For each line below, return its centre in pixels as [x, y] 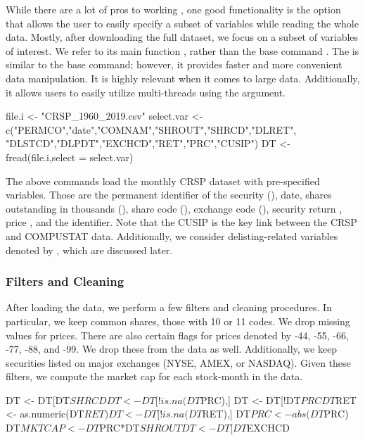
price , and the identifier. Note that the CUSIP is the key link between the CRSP [181, 222]
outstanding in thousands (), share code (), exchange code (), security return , [174, 208]
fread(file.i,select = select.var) [70, 157]
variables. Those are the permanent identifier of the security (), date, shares [169, 195]
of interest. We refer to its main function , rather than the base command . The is [182, 50]
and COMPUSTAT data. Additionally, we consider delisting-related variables [172, 235]
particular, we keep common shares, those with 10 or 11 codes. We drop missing [178, 321]
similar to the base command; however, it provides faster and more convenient [174, 64]
